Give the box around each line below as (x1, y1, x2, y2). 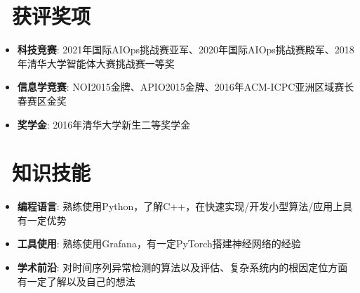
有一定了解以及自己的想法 (17, 273, 135, 288)
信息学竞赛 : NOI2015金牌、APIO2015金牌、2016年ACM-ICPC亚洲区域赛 (17, 79, 345, 94)
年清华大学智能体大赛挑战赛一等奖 (17, 56, 175, 70)
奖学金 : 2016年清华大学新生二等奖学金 (17, 117, 191, 131)
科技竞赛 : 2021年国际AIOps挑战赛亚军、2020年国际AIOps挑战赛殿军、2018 (17, 42, 354, 57)
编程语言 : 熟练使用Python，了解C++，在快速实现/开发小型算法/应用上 (17, 199, 343, 214)
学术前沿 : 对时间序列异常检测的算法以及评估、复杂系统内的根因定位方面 (17, 260, 348, 274)
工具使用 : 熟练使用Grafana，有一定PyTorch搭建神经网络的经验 (17, 236, 301, 251)
